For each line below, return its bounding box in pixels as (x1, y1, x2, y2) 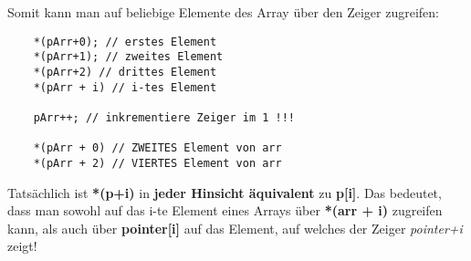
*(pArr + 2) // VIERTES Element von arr (33, 156, 282, 170)
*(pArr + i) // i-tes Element (33, 80, 217, 94)
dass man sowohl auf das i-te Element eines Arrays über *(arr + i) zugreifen (7, 201, 443, 220)
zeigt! (7, 236, 37, 256)
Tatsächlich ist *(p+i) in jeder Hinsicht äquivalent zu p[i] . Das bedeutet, (7, 183, 442, 202)
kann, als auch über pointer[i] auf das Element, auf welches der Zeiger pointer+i (7, 218, 463, 237)
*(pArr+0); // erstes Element (33, 35, 217, 48)
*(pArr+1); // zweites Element (33, 50, 224, 64)
